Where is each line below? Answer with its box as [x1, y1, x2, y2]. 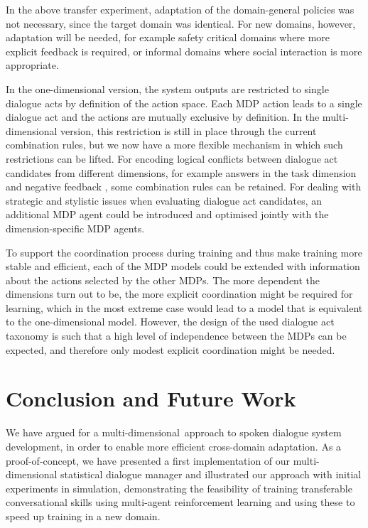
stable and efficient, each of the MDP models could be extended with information [6, 259, 360, 274]
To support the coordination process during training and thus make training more [6, 244, 362, 259]
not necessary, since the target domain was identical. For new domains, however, [6, 16, 356, 31]
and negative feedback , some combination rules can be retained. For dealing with [6, 179, 362, 194]
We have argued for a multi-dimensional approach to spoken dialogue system [6, 425, 342, 440]
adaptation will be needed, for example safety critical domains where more [6, 30, 330, 45]
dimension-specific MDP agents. [6, 220, 145, 235]
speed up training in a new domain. [6, 508, 161, 523]
